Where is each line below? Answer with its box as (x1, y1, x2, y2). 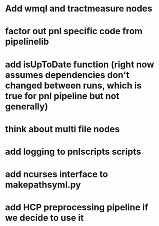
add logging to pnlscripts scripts (5, 146, 142, 157)
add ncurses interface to (5, 169, 109, 180)
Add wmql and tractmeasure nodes (5, 3, 153, 14)
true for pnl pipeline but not (5, 90, 119, 101)
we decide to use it (5, 212, 84, 224)
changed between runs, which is (5, 80, 142, 91)
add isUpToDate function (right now (5, 59, 155, 70)
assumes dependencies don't (5, 69, 129, 81)
